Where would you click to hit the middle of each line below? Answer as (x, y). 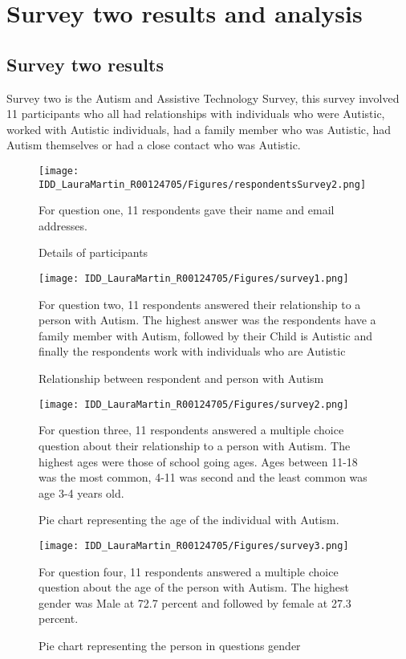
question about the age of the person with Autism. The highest (194, 587)
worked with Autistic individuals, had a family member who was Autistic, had (199, 129)
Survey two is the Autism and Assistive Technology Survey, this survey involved (203, 98)
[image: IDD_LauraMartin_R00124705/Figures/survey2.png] (194, 404)
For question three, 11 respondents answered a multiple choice (191, 430)
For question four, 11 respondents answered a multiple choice (189, 571)
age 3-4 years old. (81, 492)
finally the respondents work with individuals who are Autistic (192, 351)
